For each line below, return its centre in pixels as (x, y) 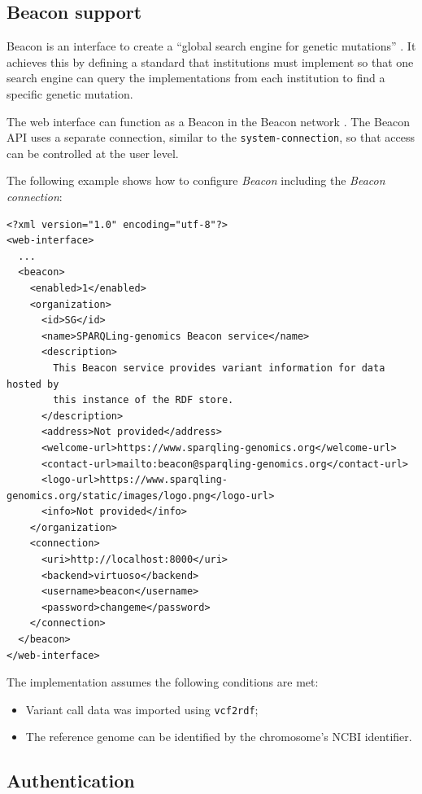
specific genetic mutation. (70, 93)
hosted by (33, 384)
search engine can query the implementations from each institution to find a (196, 78)
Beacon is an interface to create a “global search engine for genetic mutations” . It (211, 46)
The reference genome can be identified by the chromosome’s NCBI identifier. (219, 737)
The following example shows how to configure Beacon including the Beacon (196, 180)
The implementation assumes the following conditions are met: (163, 682)
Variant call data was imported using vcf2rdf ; (142, 709)
